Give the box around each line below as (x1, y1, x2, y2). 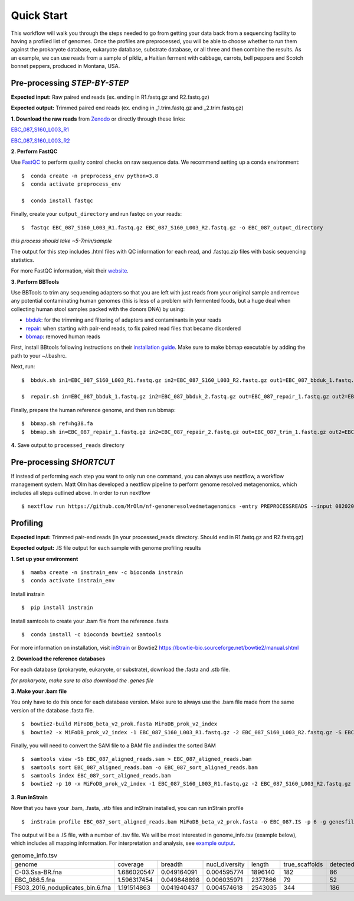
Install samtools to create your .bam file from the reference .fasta (11, 617, 169, 624)
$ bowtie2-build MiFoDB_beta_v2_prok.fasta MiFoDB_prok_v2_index (21, 721, 218, 727)
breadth (160, 860, 183, 868)
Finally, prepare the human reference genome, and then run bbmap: (11, 406, 176, 413)
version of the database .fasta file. (11, 706, 94, 714)
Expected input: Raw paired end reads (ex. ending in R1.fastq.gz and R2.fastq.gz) (11, 93, 209, 101)
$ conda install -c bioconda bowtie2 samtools (21, 631, 162, 638)
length (251, 860, 269, 868)
